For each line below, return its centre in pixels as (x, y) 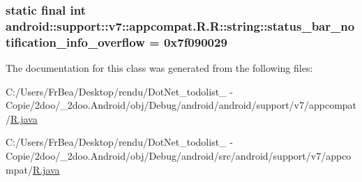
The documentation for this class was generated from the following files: (159, 68)
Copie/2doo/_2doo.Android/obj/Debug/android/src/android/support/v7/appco (179, 156)
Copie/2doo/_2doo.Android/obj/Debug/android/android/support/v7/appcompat (181, 105)
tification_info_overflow (75, 41)
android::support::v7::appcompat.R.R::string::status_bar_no (180, 25)
